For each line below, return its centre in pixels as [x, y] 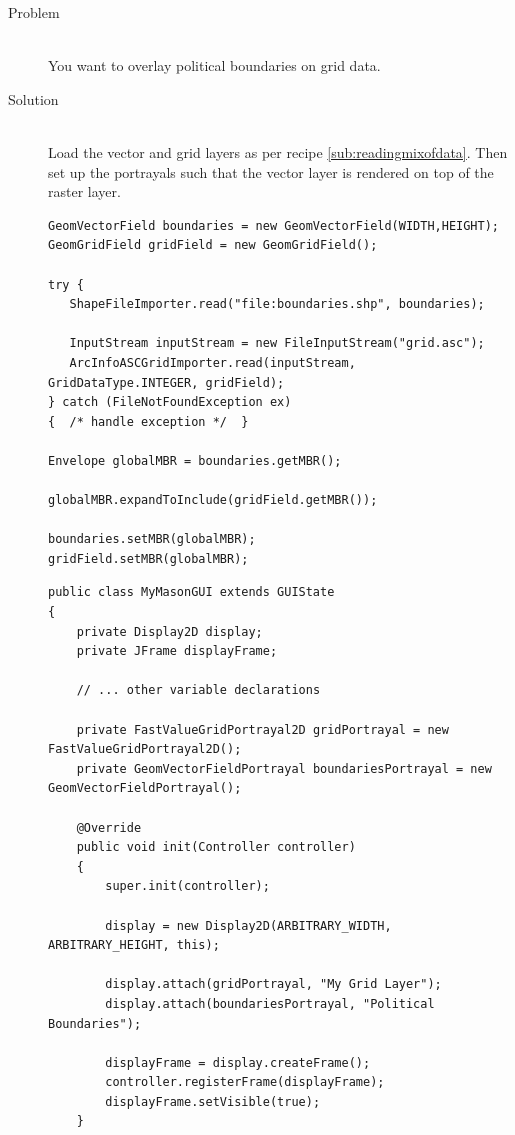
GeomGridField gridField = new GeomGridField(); [213, 245]
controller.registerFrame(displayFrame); [245, 1082]
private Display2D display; [169, 631]
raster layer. [84, 191]
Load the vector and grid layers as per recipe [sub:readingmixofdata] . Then [278, 151]
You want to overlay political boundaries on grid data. [214, 65]
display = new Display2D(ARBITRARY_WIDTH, [248, 925]
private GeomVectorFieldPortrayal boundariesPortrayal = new [284, 768]
